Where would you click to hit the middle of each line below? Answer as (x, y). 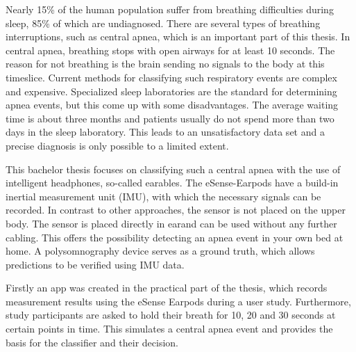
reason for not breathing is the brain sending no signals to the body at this (165, 64)
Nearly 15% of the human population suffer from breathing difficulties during (170, 9)
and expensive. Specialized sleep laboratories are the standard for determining (171, 91)
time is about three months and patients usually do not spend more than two (170, 118)
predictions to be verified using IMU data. (95, 264)
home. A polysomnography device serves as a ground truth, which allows (160, 251)
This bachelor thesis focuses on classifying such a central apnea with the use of (173, 169)
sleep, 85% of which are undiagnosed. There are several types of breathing (163, 23)
